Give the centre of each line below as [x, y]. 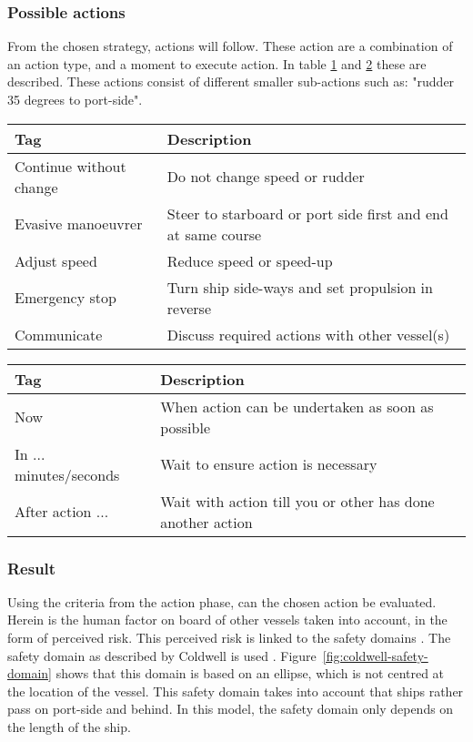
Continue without [70, 166]
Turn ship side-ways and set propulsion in [300, 287]
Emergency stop [65, 298]
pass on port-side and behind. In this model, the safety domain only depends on [231, 709]
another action [206, 522]
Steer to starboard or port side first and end [307, 213]
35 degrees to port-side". [75, 99]
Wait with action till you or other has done [297, 501]
